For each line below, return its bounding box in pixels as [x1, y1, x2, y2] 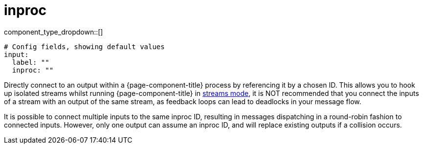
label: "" [12, 58, 49, 66]
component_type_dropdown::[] [4, 27, 103, 36]
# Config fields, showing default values [4, 42, 165, 51]
